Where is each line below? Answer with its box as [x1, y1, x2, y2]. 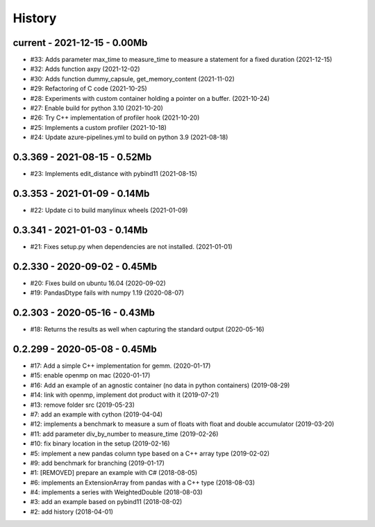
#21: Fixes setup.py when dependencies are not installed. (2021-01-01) [30, 242, 233, 250]
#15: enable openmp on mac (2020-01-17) [30, 371, 151, 380]
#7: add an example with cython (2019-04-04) [30, 410, 163, 419]
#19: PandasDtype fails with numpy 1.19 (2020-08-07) [30, 289, 184, 297]
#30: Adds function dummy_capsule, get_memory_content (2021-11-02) [30, 74, 235, 83]
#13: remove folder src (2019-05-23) [30, 400, 135, 409]
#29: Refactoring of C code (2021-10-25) [30, 84, 147, 93]
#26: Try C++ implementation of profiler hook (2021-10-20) [30, 113, 200, 122]
